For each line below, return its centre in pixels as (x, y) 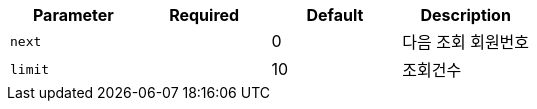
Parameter (73, 15)
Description (465, 15)
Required (204, 15)
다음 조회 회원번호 (466, 42)
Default (335, 15)
